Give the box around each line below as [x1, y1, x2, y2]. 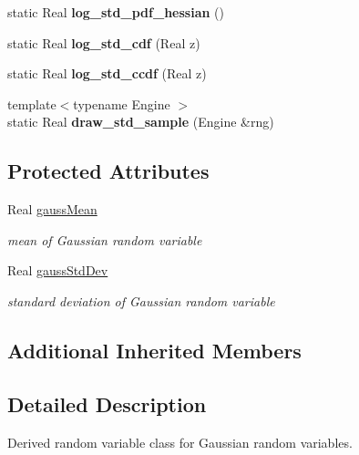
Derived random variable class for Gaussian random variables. [7, 432, 353, 451]
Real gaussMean [7, 200, 97, 219]
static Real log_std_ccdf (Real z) [7, 64, 207, 83]
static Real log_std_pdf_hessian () [7, 3, 224, 21]
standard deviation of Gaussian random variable [7, 291, 275, 310]
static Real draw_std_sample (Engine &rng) [7, 112, 274, 131]
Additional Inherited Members [7, 336, 302, 364]
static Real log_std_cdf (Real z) [7, 33, 200, 52]
